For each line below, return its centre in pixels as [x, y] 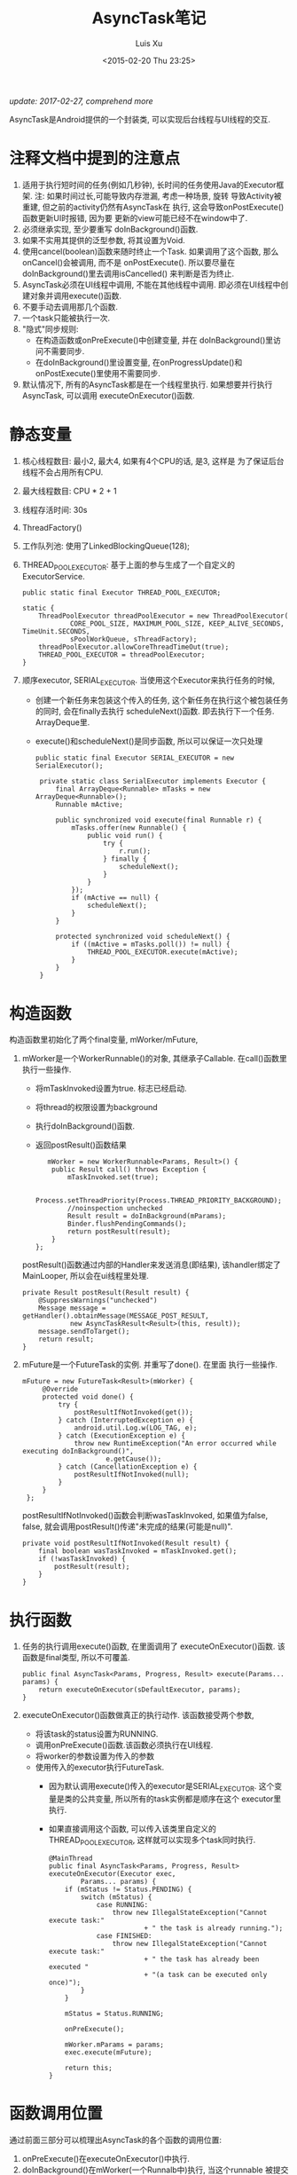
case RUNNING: [122, 1904]
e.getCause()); [134, 1459]
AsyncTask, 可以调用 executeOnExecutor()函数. [108, 395]
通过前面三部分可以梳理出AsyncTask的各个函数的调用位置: [116, 2140]
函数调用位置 [56, 2114]
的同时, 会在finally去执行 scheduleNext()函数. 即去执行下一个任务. [155, 712]
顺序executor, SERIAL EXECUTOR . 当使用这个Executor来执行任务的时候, [148, 681]
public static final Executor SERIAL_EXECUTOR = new [135, 758]
